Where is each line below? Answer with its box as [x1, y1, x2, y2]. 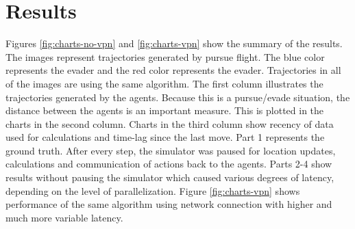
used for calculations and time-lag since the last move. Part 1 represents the [5, 130, 325, 144]
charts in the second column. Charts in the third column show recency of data [5, 116, 334, 131]
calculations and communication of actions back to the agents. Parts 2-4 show [5, 157, 332, 171]
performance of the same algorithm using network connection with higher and [5, 197, 332, 211]
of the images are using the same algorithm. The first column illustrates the [5, 76, 323, 90]
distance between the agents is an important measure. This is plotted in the [5, 103, 324, 118]
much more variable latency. [5, 210, 123, 224]
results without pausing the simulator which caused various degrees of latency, [5, 170, 334, 185]
